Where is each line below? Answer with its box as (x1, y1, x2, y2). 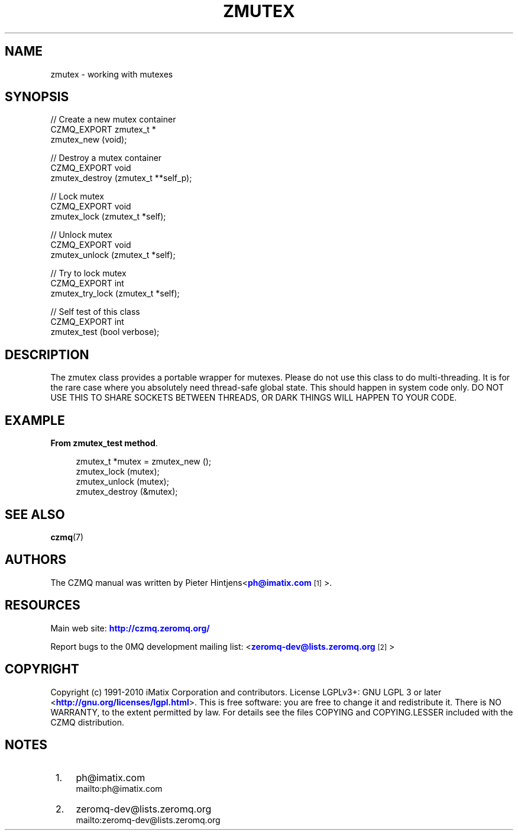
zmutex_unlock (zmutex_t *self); (50, 250, 176, 260)
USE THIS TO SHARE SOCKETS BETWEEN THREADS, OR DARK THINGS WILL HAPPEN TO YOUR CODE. (50, 392, 457, 403)
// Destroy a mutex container (50, 153, 162, 163)
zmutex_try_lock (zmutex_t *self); (50, 288, 180, 299)
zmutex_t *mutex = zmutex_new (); (76, 456, 212, 467)
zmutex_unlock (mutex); (76, 476, 169, 487)
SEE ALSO (5, 507, 65, 522)
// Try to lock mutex (50, 268, 127, 279)
